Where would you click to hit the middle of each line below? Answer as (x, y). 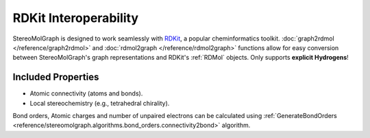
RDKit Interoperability (76, 18)
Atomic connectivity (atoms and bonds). (86, 93)
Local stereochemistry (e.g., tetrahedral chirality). (100, 103)
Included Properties (56, 77)
